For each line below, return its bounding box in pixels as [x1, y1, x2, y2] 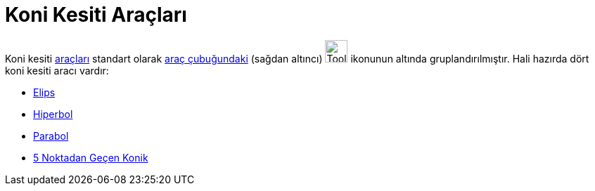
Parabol [33, 129, 69, 142]
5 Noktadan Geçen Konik [33, 151, 148, 164]
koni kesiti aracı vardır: [5, 64, 109, 77]
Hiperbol [33, 107, 73, 120]
